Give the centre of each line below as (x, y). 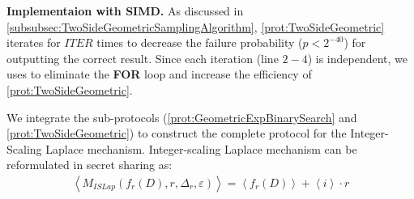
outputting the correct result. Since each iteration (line (143, 58)
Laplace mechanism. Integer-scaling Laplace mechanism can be (201, 148)
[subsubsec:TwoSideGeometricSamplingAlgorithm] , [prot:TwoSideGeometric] (196, 26)
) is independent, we (358, 58)
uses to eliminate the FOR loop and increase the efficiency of (159, 74)
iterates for (34, 42)
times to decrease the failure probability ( (200, 42)
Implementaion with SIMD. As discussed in (125, 11)
